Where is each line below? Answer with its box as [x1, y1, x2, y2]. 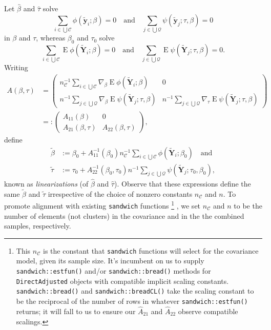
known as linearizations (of [4, 178, 89, 189]
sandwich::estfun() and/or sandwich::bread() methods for [16, 265, 211, 276]
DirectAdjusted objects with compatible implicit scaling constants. [16, 275, 229, 286]
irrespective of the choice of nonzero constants [48, 188, 193, 199]
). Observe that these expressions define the [114, 178, 251, 189]
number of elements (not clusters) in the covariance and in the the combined [4, 210, 244, 221]
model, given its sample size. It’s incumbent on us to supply [16, 255, 204, 266]
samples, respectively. [4, 220, 71, 231]
